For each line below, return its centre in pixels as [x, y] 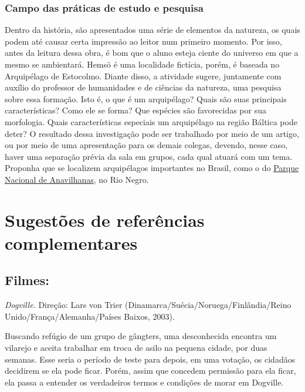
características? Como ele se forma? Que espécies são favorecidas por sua [135, 110]
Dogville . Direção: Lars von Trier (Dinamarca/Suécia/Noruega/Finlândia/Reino [148, 305]
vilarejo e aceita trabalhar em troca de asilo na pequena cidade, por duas [136, 348]
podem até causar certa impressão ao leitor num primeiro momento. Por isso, [143, 41]
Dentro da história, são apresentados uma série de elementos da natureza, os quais [152, 30]
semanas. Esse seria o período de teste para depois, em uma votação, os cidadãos [150, 359]
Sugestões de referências [105, 220]
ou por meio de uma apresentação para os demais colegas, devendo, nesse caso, [146, 145]
